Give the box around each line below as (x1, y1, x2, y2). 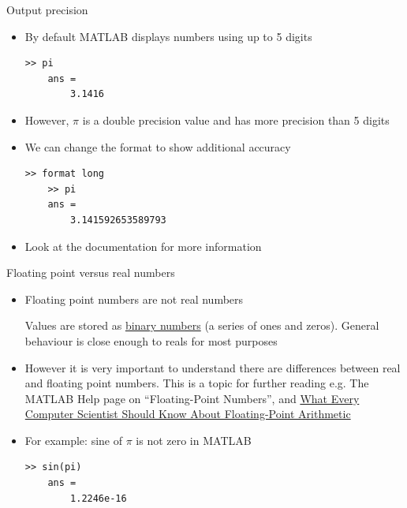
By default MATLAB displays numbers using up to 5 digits (24, 28, 312, 44)
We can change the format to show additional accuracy (24, 138, 291, 155)
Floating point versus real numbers (6, 264, 175, 281)
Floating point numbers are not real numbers (24, 290, 244, 307)
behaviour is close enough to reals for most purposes (24, 332, 278, 349)
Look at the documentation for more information (24, 237, 262, 254)
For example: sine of (24, 431, 122, 448)
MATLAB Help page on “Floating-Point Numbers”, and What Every (24, 390, 360, 406)
